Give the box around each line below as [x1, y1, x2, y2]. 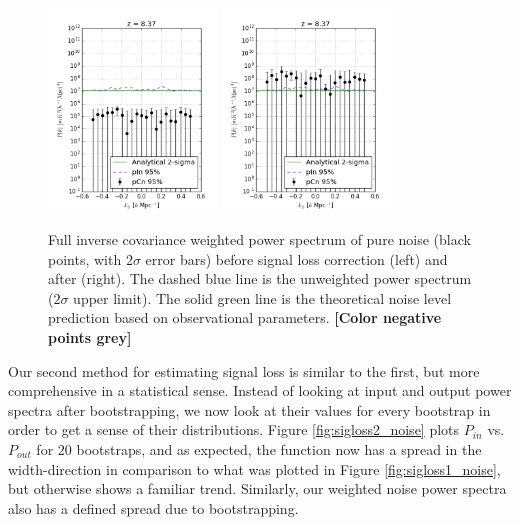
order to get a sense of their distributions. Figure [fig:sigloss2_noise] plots [8, 419, 460, 440]
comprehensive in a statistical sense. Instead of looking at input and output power [8, 380, 512, 401]
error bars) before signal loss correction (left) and [145, 248, 448, 269]
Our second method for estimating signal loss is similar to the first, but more [8, 360, 480, 381]
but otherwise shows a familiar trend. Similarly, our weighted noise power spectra [8, 478, 507, 499]
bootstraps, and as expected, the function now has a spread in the [76, 439, 482, 460]
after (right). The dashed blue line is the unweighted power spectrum [48, 268, 472, 289]
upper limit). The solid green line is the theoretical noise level [73, 287, 452, 308]
